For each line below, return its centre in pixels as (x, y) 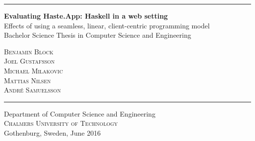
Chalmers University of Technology (61, 123)
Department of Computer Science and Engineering (80, 113)
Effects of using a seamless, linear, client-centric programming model (107, 25)
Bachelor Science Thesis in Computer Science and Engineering (98, 35)
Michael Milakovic (34, 70)
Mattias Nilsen (27, 80)
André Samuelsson (32, 90)
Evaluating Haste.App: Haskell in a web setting (86, 16)
